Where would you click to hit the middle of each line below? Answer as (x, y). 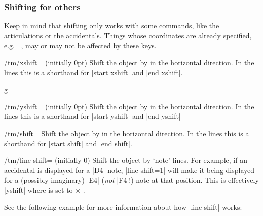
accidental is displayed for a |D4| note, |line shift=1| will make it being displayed (129, 170)
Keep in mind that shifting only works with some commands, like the (112, 26)
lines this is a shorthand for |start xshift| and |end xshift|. (93, 72)
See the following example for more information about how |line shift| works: (123, 207)
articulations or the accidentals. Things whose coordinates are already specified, (128, 35)
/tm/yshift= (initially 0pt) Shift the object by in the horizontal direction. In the (129, 106)
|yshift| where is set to (39, 189)
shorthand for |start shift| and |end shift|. (68, 143)
